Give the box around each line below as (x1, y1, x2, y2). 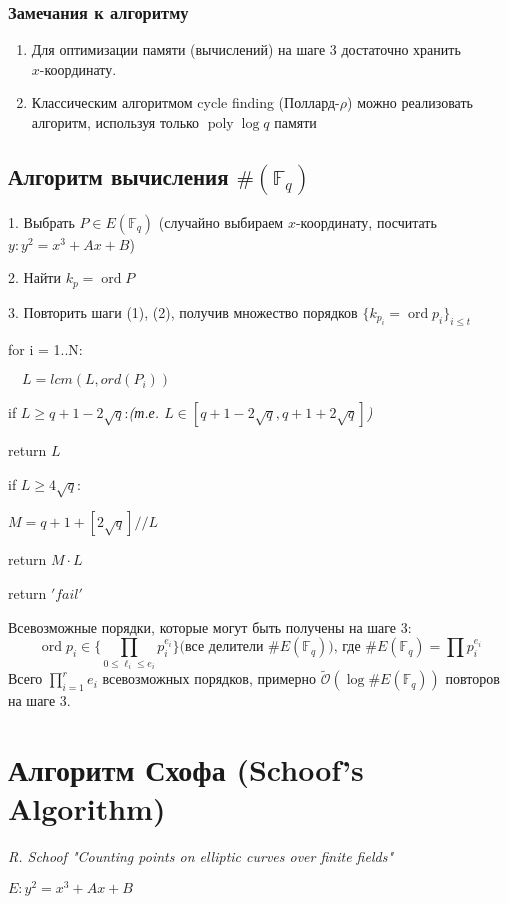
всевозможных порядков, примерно (102, 668, 317, 689)
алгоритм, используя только (31, 112, 200, 132)
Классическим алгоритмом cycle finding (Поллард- (31, 92, 340, 113)
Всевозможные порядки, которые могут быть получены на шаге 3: (8, 616, 412, 637)
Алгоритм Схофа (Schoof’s (8, 749, 364, 790)
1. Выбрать (8, 211, 75, 232)
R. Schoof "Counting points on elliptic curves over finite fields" (8, 846, 393, 867)
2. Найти (8, 267, 61, 288)
